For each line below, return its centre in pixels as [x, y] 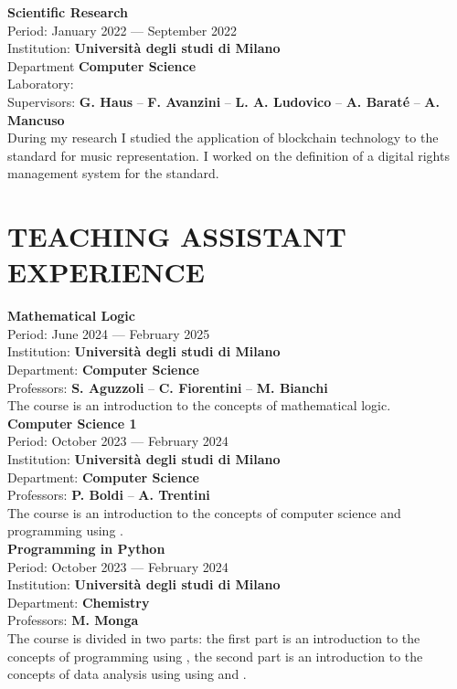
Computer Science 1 [72, 423]
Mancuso [36, 119]
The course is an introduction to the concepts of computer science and [204, 512]
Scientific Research [68, 12]
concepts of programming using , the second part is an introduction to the [215, 656]
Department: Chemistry [79, 602]
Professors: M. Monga [73, 620]
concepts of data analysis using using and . [127, 674]
